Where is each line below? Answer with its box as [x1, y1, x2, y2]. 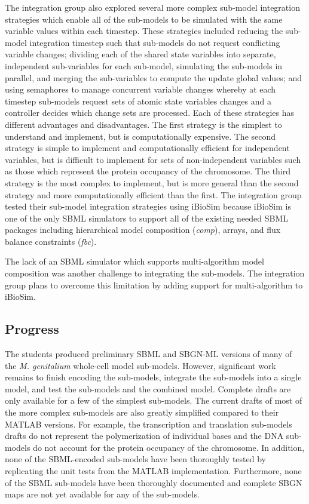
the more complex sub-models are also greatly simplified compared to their [5, 406, 279, 419]
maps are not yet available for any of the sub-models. [5, 488, 200, 500]
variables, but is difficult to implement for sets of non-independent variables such [5, 153, 301, 165]
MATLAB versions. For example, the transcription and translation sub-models [5, 417, 292, 430]
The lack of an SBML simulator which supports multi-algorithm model [5, 255, 264, 268]
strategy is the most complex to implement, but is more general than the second [5, 176, 299, 189]
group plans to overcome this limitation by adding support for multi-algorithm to [5, 278, 303, 291]
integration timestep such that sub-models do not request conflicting [29, 36, 280, 48]
